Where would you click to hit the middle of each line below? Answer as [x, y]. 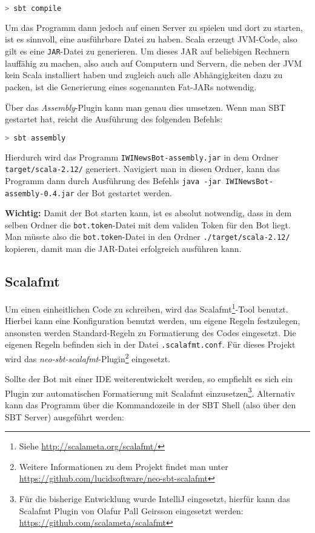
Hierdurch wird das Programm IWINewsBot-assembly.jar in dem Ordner [142, 157]
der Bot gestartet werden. [124, 192]
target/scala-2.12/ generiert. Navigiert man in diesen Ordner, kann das [142, 169]
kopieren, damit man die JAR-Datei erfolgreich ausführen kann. [123, 249]
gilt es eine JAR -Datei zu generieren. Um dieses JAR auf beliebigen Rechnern [147, 51]
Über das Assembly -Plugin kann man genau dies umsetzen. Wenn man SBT [145, 107]
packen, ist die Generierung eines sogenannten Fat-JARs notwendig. [131, 86]
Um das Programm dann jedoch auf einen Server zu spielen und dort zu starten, [154, 27]
